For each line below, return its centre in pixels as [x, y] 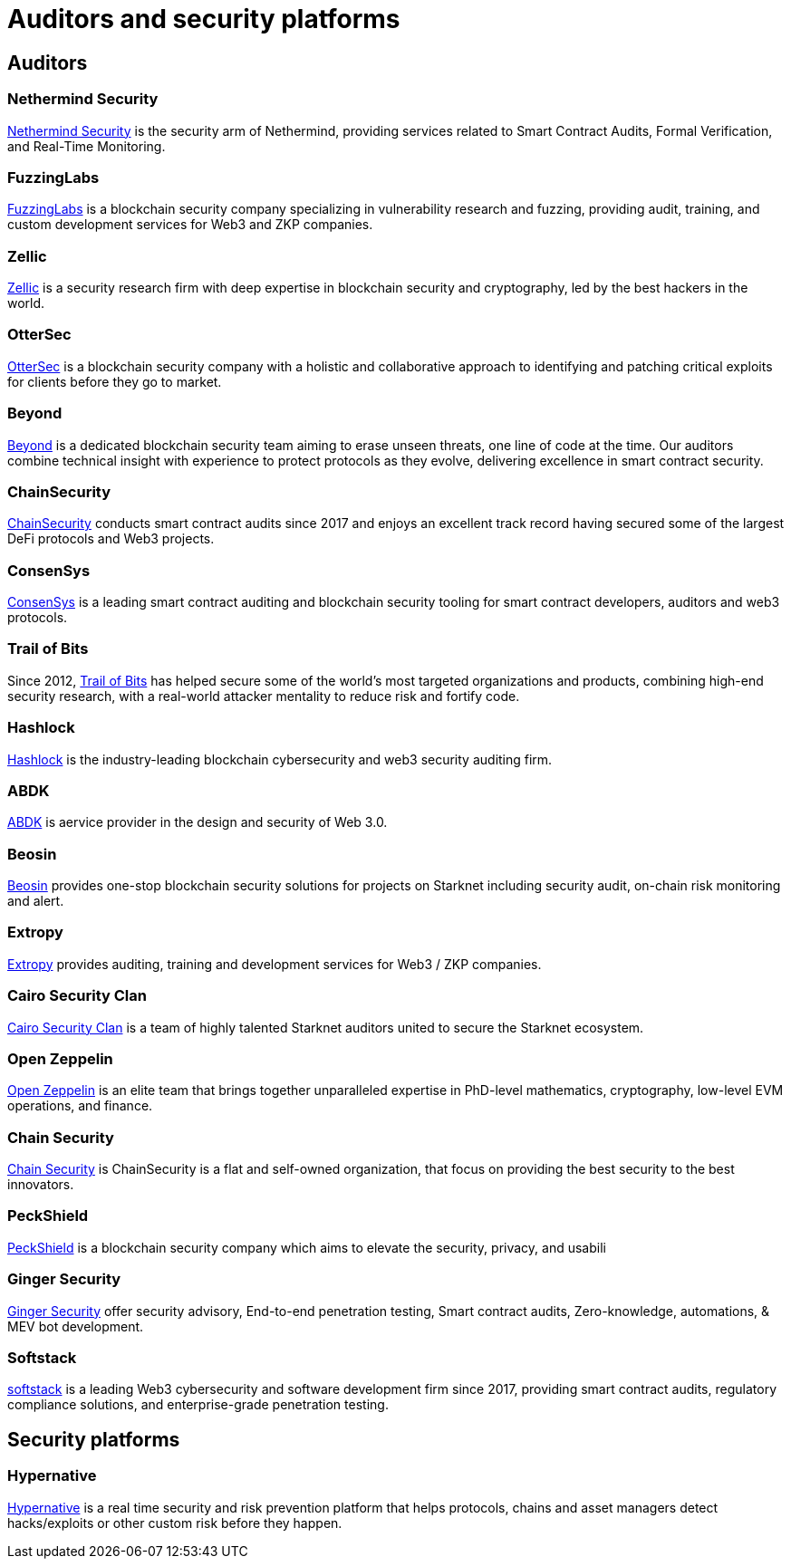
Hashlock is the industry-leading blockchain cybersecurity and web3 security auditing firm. [280, 759]
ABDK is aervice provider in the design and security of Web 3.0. [198, 822]
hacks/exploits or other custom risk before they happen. [175, 1523]
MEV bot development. [76, 1326]
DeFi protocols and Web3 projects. [111, 539]
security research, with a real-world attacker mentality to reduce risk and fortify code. [264, 696]
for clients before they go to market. [115, 381]
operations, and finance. [80, 1106]
